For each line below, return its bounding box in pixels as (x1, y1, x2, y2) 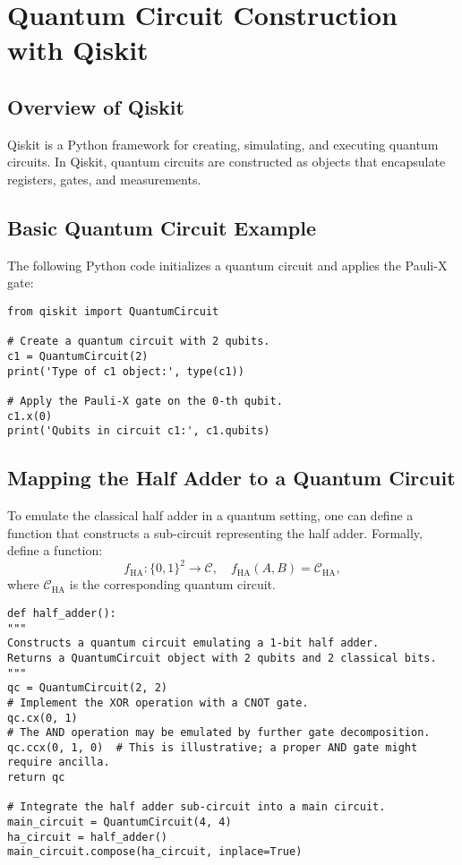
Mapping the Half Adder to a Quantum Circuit (7, 464, 456, 492)
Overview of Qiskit (7, 92, 184, 120)
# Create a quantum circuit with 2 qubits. (7, 335, 270, 348)
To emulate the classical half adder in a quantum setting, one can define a (7, 506, 414, 525)
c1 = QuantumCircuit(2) (7, 349, 149, 363)
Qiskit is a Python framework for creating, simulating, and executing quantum (7, 134, 439, 153)
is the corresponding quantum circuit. (69, 575, 276, 594)
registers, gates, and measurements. (7, 169, 201, 188)
